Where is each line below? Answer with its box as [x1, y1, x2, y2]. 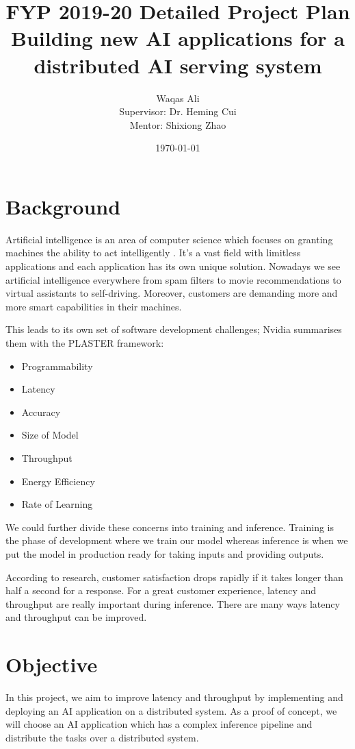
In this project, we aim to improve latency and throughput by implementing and [5, 690, 343, 704]
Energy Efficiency [21, 474, 95, 488]
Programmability [21, 358, 93, 373]
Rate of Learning [21, 497, 93, 511]
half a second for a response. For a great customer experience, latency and [5, 583, 317, 598]
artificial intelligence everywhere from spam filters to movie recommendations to [5, 272, 341, 286]
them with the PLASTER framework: [5, 335, 164, 349]
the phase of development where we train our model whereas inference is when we [5, 533, 348, 548]
